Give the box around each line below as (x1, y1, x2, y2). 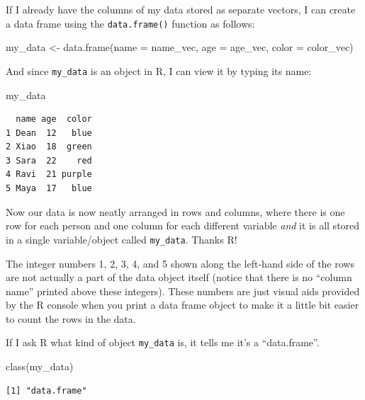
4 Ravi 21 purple (6, 169, 92, 180)
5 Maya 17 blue (6, 183, 92, 194)
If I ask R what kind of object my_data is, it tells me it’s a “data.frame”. (6, 335, 320, 350)
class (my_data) (6, 359, 74, 374)
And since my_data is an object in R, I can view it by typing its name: (6, 63, 312, 78)
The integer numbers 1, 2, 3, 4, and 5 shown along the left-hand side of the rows (6, 256, 354, 270)
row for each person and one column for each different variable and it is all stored (6, 218, 360, 233)
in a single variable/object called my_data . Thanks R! (6, 232, 237, 246)
